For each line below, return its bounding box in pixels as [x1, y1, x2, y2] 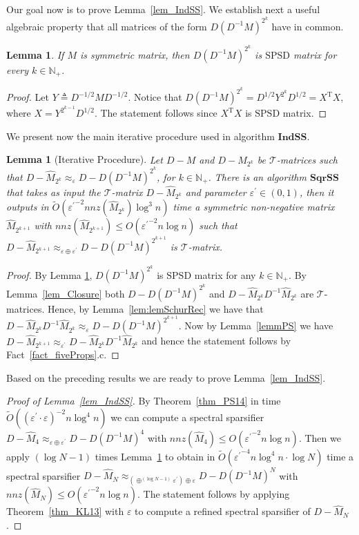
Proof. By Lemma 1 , [6, 267, 93, 282]
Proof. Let [6, 90, 49, 104]
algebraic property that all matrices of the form [6, 19, 207, 33]
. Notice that [128, 90, 182, 104]
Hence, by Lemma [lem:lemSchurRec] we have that [47, 301, 264, 315]
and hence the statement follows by [142, 333, 291, 348]
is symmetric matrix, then [80, 47, 190, 61]
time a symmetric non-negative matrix [173, 200, 335, 214]
